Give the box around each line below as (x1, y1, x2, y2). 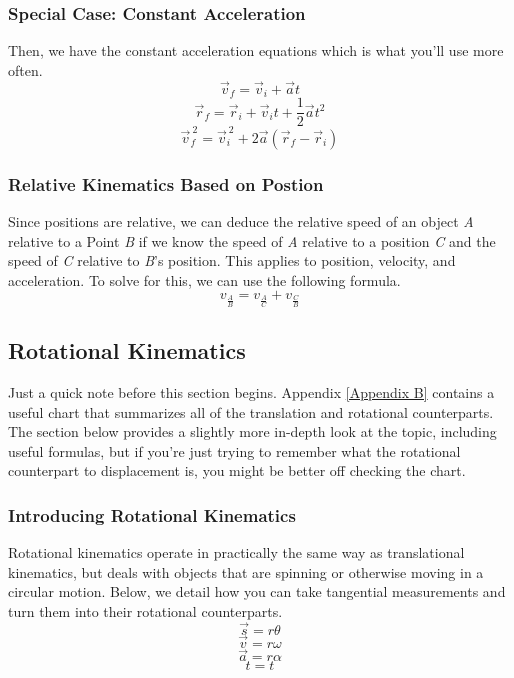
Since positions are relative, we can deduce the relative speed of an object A (8, 211, 474, 232)
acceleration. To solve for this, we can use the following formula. (8, 269, 401, 290)
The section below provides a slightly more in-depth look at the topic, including (8, 421, 497, 442)
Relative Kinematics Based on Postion (8, 171, 324, 196)
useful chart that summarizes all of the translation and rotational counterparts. (8, 401, 494, 422)
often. (8, 59, 43, 80)
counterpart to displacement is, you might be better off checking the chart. (8, 460, 466, 481)
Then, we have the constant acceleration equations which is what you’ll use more (8, 40, 504, 61)
